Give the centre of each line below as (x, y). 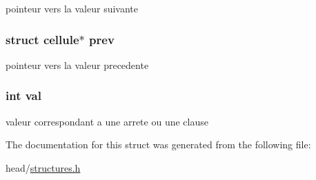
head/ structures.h (43, 167)
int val (23, 96)
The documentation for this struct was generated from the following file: (158, 144)
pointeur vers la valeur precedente (77, 64)
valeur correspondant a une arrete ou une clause (107, 121)
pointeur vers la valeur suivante (72, 8)
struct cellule (42, 39)
